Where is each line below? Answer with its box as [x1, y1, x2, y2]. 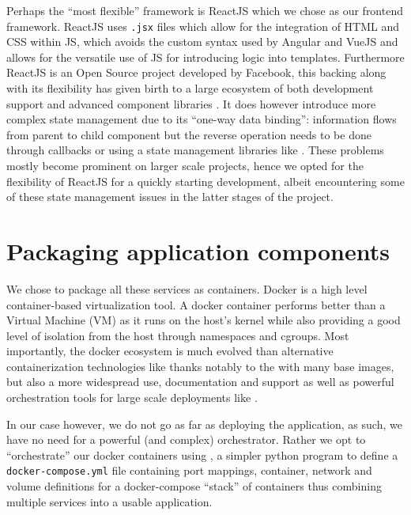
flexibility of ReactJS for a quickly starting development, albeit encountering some [6, 172, 405, 189]
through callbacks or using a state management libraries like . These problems [6, 142, 384, 158]
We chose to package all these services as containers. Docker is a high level [6, 280, 368, 297]
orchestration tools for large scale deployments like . [6, 389, 258, 406]
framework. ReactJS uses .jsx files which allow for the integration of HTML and [6, 17, 400, 34]
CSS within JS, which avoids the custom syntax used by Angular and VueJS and [6, 33, 398, 50]
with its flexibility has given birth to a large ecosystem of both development [6, 80, 374, 97]
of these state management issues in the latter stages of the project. [6, 188, 334, 205]
